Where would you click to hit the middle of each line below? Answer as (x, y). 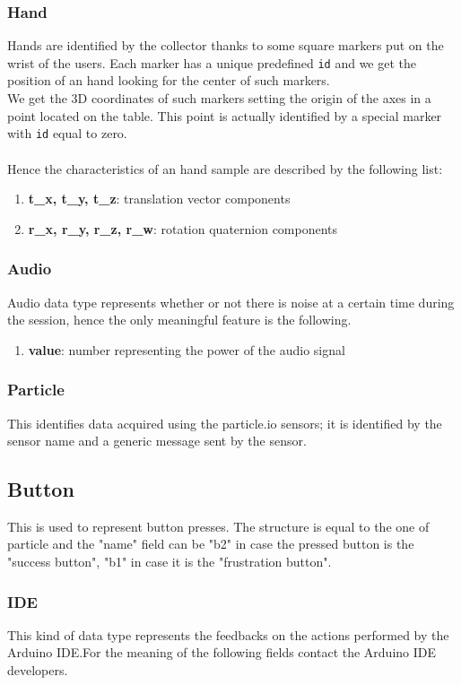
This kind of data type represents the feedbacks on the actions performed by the (228, 634)
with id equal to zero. (67, 133)
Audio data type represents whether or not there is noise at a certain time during (231, 302)
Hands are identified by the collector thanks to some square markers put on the (226, 45)
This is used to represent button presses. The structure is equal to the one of (218, 526)
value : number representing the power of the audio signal (187, 349)
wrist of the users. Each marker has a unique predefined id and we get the (212, 62)
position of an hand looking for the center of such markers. (169, 80)
